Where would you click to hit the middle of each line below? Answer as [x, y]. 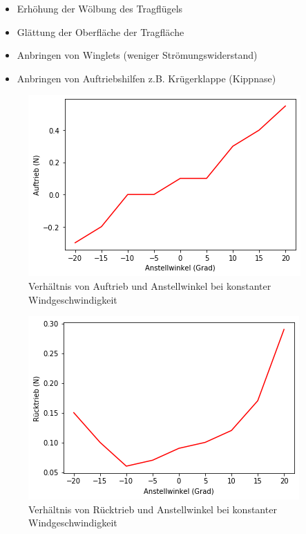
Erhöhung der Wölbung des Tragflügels [100, 8]
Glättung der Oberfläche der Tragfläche [101, 31]
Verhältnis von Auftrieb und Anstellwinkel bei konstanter [150, 285]
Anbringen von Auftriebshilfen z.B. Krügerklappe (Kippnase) [146, 78]
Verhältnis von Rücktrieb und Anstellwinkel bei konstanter [153, 509]
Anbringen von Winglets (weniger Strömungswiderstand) [137, 55]
